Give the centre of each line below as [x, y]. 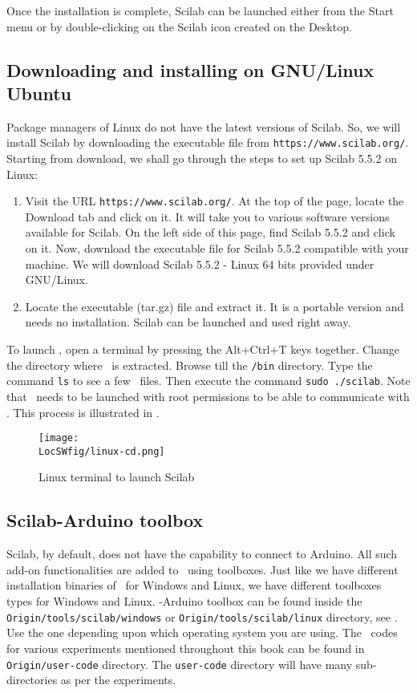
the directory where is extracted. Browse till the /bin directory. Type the [190, 365]
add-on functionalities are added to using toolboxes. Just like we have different [202, 569]
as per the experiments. [118, 680]
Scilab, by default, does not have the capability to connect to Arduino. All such [202, 554]
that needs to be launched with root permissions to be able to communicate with [208, 396]
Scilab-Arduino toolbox [105, 520]
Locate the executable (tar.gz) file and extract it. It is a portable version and [215, 306]
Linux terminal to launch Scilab [117, 477]
